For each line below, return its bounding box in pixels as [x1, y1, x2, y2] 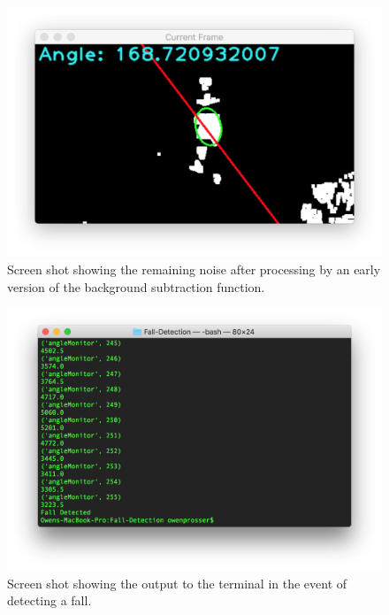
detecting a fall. [7, 591, 92, 610]
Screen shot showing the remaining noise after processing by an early [7, 259, 381, 278]
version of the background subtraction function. [7, 277, 265, 296]
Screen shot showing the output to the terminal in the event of [7, 573, 347, 592]
